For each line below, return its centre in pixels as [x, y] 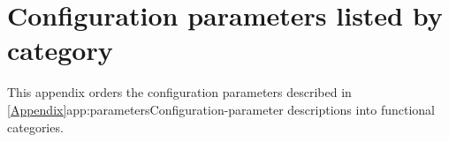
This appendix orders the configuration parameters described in [179, 92]
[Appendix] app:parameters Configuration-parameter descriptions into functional [221, 109]
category [60, 50]
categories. [35, 127]
